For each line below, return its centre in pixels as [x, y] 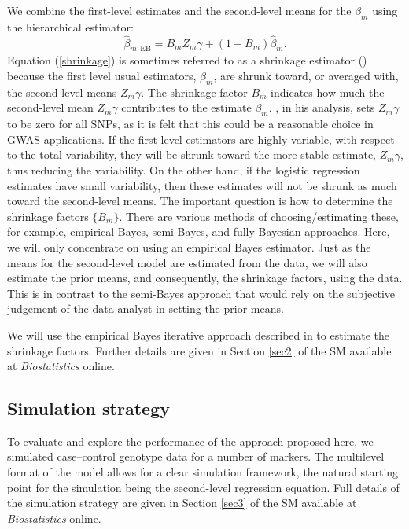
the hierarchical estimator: [70, 26]
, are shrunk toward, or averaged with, [306, 75]
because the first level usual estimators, [102, 75]
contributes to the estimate [186, 107]
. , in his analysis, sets [322, 107]
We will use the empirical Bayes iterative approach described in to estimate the [198, 334]
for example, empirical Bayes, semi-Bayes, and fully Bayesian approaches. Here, [199, 231]
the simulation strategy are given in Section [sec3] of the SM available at [182, 503]
